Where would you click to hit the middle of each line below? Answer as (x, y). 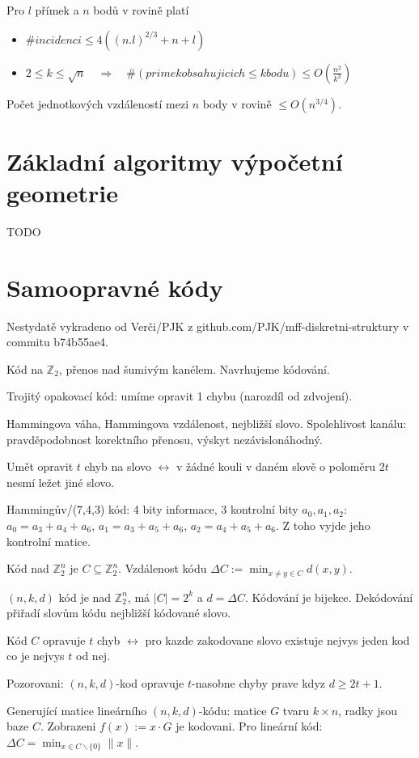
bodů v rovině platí (141, 10)
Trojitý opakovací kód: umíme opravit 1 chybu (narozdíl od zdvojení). (180, 396)
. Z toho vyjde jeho (323, 525)
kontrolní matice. (49, 541)
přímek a (57, 10)
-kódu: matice (233, 710)
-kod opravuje (150, 682)
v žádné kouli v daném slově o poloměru (276, 466)
